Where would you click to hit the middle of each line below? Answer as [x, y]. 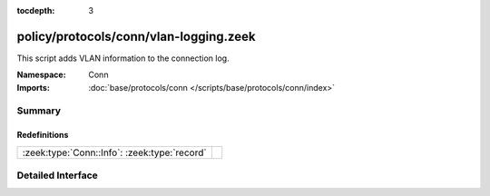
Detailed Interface [58, 175]
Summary [39, 111]
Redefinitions [43, 135]
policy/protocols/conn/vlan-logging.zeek [136, 36]
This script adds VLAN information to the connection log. [123, 58]
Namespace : [42, 75]
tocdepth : [36, 10]
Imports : [33, 87]
